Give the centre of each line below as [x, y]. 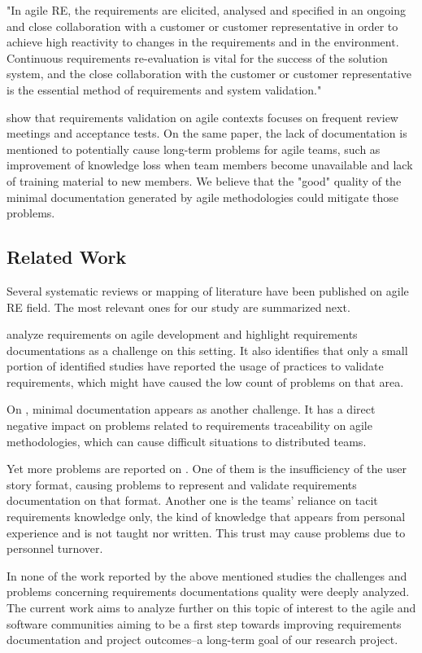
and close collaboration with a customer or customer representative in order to [202, 26]
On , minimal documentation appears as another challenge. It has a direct [191, 409]
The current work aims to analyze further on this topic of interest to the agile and [211, 608]
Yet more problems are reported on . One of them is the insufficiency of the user [207, 469]
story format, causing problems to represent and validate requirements [182, 484]
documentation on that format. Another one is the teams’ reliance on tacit [192, 500]
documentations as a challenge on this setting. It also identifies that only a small [207, 350]
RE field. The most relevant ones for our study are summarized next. [178, 307]
